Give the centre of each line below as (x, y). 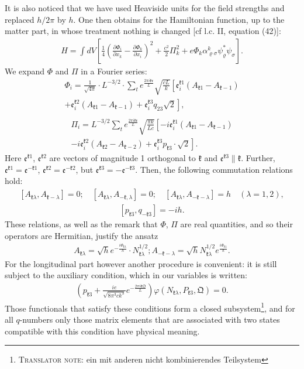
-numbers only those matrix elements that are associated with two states (150, 320)
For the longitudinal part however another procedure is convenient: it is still (141, 263)
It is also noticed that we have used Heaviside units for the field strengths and (145, 8)
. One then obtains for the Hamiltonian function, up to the (179, 19)
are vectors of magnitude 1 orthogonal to (122, 158)
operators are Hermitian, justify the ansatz (82, 235)
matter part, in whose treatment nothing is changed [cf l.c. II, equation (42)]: (143, 31)
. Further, (258, 158)
